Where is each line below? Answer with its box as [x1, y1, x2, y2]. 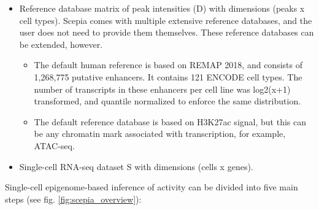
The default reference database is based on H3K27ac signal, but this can [34, 115, 306, 128]
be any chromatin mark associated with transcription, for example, [34, 127, 286, 140]
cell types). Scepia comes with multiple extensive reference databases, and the [19, 14, 312, 26]
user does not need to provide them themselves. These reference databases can [19, 26, 314, 39]
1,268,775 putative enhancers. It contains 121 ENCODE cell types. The [34, 70, 302, 83]
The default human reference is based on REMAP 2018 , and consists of [34, 58, 302, 71]
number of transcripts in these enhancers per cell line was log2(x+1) [34, 82, 291, 95]
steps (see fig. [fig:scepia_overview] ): [5, 192, 142, 205]
